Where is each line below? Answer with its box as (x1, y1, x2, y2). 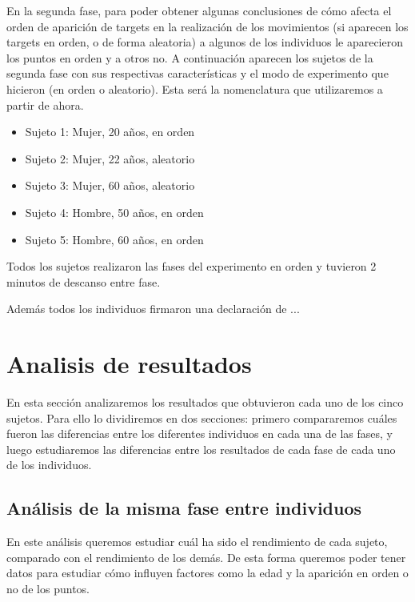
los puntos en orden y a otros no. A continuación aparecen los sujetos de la (6, 49, 373, 66)
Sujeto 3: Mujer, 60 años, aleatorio (25, 177, 195, 194)
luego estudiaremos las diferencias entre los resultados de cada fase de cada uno (6, 440, 396, 457)
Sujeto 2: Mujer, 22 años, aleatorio (25, 150, 195, 167)
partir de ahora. (6, 96, 84, 113)
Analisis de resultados (6, 347, 252, 380)
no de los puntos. (6, 580, 90, 596)
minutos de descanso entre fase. (6, 273, 161, 290)
